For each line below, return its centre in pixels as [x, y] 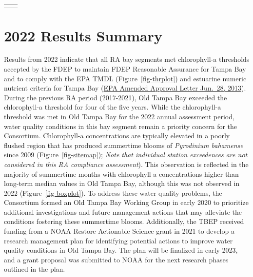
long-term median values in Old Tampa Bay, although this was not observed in [122, 183]
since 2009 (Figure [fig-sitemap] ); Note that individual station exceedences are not [126, 155]
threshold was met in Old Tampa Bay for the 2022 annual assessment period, [119, 116]
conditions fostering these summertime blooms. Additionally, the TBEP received [124, 221]
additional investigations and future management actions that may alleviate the [123, 212]
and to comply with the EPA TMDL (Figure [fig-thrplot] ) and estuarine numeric [125, 78]
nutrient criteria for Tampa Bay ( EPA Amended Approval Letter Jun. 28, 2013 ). [125, 88]
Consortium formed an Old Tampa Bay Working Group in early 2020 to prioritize [126, 202]
